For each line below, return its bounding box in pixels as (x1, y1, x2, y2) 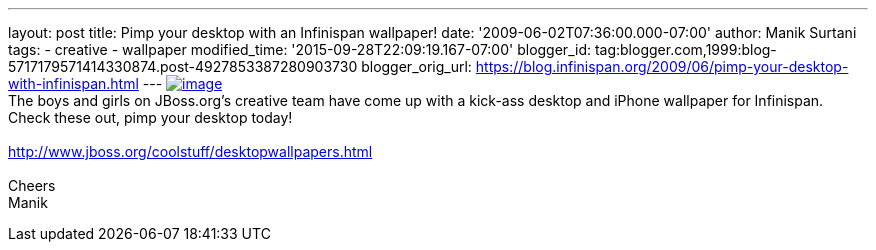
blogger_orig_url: (361, 58, 472, 75)
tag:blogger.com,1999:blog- (594, 41, 777, 58)
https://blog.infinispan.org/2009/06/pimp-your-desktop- (475, 58, 849, 75)
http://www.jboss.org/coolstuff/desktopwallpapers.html (8, 143, 373, 160)
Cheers (8, 177, 56, 194)
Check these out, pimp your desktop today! (8, 109, 293, 126)
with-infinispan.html (8, 75, 139, 92)
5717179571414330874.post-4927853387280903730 (8, 58, 358, 75)
